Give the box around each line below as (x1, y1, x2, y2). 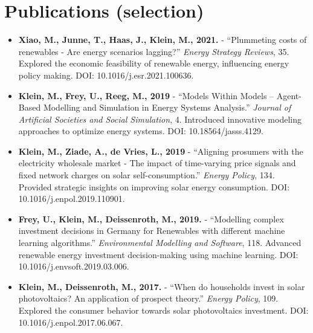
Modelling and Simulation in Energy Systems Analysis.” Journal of (43, 101, 291, 114)
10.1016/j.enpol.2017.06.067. (18, 315, 123, 328)
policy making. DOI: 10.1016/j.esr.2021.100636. (18, 68, 194, 81)
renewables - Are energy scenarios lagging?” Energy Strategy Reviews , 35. (18, 45, 289, 57)
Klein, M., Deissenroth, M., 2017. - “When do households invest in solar (18, 280, 305, 293)
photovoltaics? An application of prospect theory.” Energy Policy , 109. (18, 292, 279, 305)
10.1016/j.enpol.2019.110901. (18, 192, 125, 205)
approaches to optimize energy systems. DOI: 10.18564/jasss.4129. (18, 124, 264, 137)
